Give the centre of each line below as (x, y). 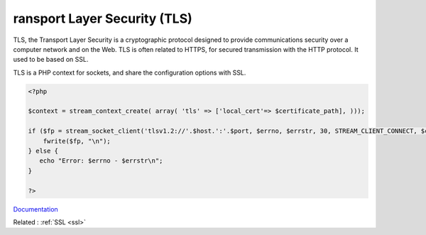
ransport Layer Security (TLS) (103, 18)
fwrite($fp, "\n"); (77, 141)
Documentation (35, 209)
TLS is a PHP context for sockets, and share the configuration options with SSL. (130, 72)
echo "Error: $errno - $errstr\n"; (101, 161)
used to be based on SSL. (51, 60)
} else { (43, 151)
